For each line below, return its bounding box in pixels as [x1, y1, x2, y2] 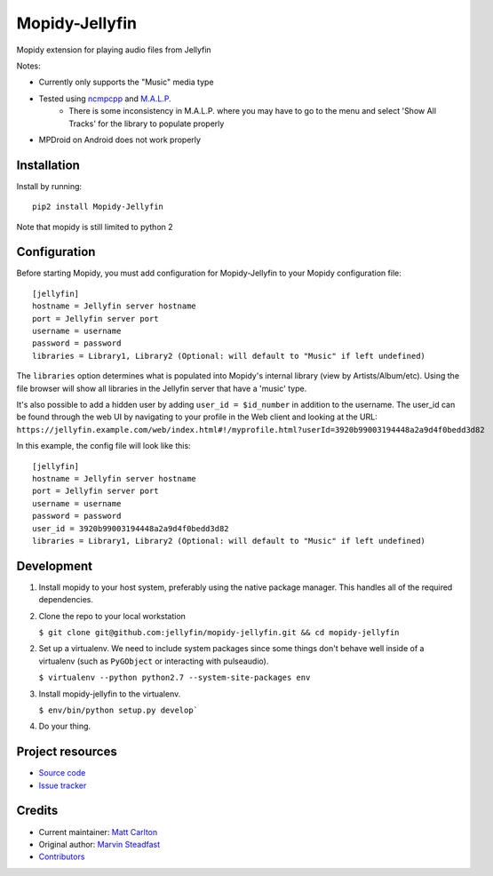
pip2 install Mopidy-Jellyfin [32, 202, 164, 212]
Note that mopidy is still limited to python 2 [16, 221, 173, 232]
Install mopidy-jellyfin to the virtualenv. [38, 689, 181, 699]
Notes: [16, 60, 41, 71]
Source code [38, 768, 86, 778]
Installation [16, 157, 80, 172]
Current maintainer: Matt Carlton [38, 826, 158, 837]
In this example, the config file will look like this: [16, 441, 191, 451]
